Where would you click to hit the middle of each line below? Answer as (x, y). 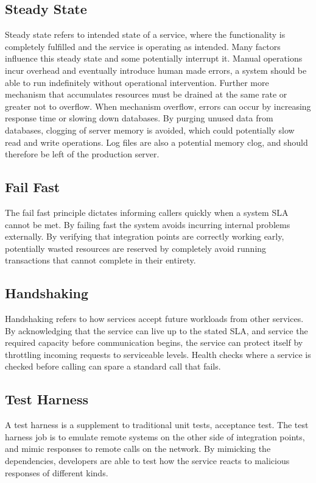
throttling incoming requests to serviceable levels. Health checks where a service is (158, 354)
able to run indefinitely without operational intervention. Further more (137, 82)
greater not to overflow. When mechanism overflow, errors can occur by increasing (158, 106)
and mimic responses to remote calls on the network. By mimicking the (138, 449)
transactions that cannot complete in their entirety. (100, 260)
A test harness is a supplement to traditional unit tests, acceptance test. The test (157, 425)
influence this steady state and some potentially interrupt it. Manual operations (154, 58)
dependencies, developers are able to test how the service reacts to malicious (147, 461)
